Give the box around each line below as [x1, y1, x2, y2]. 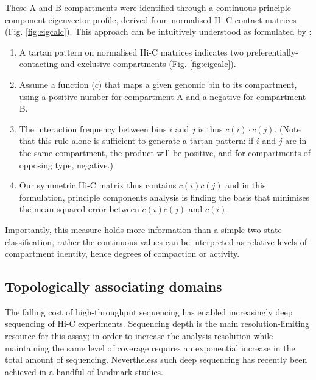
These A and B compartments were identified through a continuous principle [5, 1, 291, 13]
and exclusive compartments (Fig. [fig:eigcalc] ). [60, 57, 236, 70]
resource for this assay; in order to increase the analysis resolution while [5, 329, 273, 342]
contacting [19, 57, 58, 70]
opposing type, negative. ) [19, 158, 113, 171]
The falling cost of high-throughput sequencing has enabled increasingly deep [5, 305, 293, 318]
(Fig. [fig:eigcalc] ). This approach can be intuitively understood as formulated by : [5, 25, 312, 38]
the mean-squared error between [19, 203, 139, 215]
